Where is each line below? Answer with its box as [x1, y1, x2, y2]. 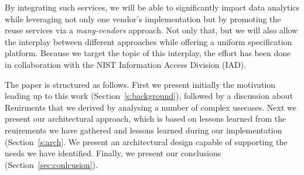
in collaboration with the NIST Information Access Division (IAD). [5, 58, 247, 70]
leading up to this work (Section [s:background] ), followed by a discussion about [5, 90, 293, 102]
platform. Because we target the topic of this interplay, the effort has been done [5, 47, 291, 59]
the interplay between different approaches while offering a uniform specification [5, 35, 292, 47]
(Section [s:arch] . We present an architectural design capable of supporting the [5, 135, 288, 147]
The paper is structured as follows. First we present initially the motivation [5, 78, 276, 90]
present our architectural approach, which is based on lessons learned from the [5, 112, 286, 125]
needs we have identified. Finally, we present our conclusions [5, 147, 221, 159]
